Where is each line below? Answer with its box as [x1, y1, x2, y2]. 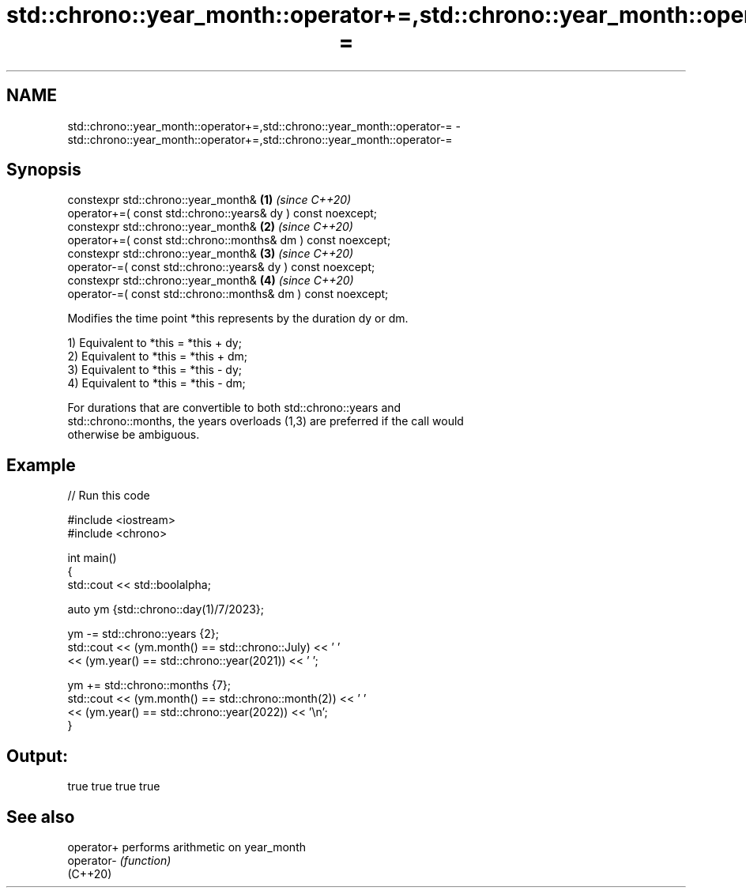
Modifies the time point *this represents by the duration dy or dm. [67, 311, 409, 326]
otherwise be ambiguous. [67, 428, 200, 442]
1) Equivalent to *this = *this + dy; [67, 336, 242, 350]
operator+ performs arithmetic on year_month [67, 839, 306, 854]
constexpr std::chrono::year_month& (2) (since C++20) [67, 220, 353, 234]
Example [6, 455, 76, 475]
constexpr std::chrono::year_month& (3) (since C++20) [67, 247, 354, 261]
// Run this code [67, 488, 150, 503]
